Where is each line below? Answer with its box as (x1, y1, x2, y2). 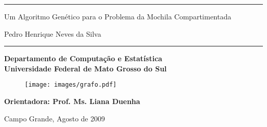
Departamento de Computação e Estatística (4, 53, 162, 64)
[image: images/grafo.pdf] (25, 81, 117, 89)
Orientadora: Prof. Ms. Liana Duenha (4, 96, 140, 107)
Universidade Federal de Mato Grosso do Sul (4, 63, 167, 73)
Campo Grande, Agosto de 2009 (4, 113, 105, 123)
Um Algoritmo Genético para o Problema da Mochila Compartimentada (4, 11, 232, 21)
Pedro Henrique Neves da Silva (4, 28, 101, 39)
